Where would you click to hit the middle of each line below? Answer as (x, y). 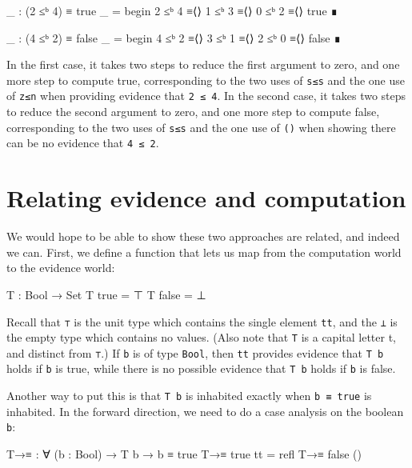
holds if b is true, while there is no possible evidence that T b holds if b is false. (201, 368)
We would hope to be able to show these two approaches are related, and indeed (203, 236)
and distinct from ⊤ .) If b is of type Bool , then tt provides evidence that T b (195, 352)
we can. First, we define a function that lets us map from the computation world (204, 252)
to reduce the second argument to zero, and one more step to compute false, (193, 112)
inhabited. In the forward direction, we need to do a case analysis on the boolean (205, 411)
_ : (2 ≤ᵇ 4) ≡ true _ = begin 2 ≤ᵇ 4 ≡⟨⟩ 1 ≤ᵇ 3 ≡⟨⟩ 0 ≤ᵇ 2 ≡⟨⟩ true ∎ (172, 10)
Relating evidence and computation (206, 198)
